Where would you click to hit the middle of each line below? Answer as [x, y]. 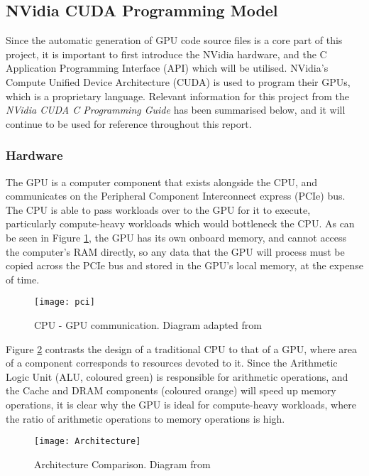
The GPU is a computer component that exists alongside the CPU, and [162, 182]
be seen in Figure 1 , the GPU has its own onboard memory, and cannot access [176, 237]
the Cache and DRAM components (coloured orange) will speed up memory [171, 390]
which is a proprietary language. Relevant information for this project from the [178, 96]
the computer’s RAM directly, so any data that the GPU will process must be [175, 251]
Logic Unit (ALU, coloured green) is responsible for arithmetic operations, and [177, 376]
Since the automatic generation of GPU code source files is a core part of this [174, 40]
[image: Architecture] [88, 442]
